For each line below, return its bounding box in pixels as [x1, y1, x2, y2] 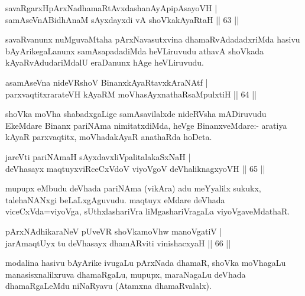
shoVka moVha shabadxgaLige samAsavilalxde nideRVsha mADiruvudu [5, 108, 267, 120]
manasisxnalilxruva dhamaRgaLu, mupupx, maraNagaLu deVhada [5, 268, 246, 280]
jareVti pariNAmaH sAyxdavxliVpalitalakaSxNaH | [5, 150, 191, 162]
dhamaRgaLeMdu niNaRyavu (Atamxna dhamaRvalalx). [5, 279, 212, 292]
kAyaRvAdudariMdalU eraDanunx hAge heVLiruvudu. [5, 56, 205, 69]
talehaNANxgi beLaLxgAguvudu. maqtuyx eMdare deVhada [5, 193, 225, 206]
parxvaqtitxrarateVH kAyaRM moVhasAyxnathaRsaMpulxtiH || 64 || [5, 87, 257, 100]
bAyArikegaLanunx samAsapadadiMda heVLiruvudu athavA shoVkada [5, 44, 264, 57]
